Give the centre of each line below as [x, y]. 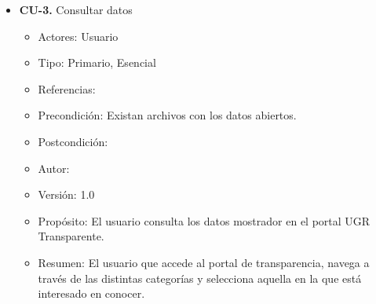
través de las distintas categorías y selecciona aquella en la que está [200, 278]
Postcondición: [73, 141]
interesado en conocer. [91, 293]
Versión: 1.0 [66, 194]
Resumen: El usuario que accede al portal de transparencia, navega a [204, 262]
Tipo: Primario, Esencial [97, 62]
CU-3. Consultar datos [76, 9]
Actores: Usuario [78, 36]
